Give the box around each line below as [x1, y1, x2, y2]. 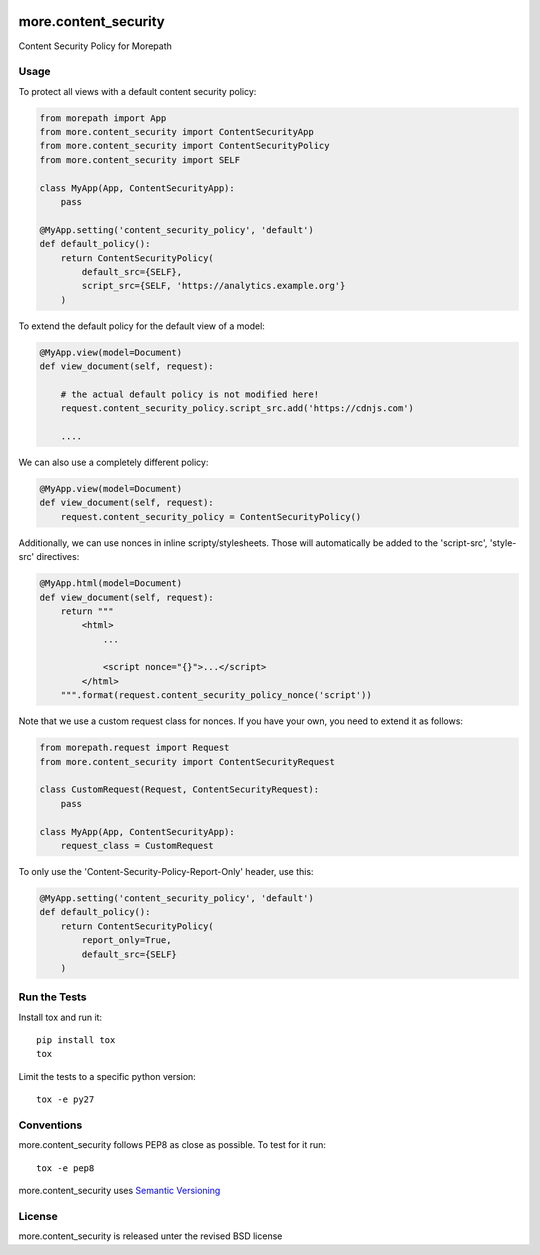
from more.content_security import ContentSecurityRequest [39, 756, 335, 767]
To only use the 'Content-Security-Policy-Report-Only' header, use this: [18, 865, 314, 877]
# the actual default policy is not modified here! [60, 388, 320, 400]
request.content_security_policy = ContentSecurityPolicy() [60, 511, 362, 522]
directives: [36, 551, 80, 563]
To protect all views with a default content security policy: [18, 85, 257, 97]
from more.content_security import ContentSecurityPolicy [39, 140, 330, 152]
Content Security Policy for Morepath [18, 40, 172, 52]
